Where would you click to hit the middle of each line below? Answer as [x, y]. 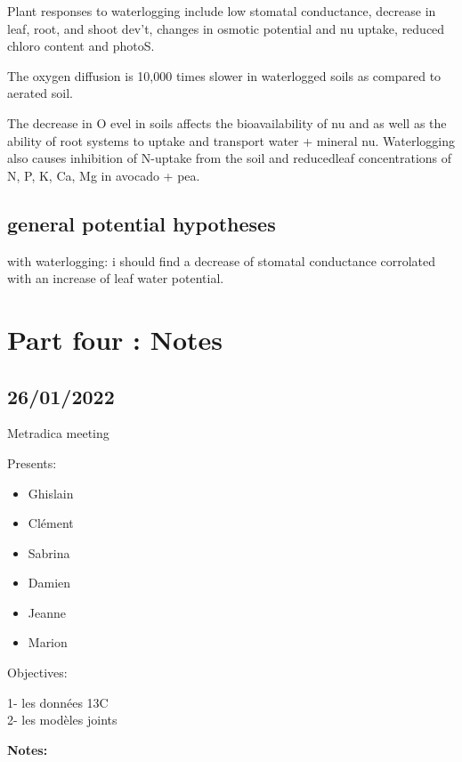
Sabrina [49, 552]
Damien [49, 583]
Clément [51, 523]
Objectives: [37, 673]
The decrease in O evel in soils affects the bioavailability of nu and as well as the [227, 122]
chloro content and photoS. [81, 46]
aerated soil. [41, 93]
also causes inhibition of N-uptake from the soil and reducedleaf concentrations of [230, 158]
